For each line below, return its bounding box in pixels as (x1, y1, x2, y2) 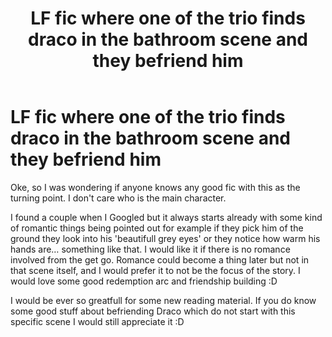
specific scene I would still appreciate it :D (10, 315, 185, 327)
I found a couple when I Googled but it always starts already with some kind (10, 211, 323, 223)
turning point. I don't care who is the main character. (10, 192, 227, 204)
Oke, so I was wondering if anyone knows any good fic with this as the (10, 181, 301, 193)
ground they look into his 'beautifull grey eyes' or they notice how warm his (10, 232, 321, 244)
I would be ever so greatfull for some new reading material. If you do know (10, 294, 317, 306)
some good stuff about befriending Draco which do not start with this (10, 305, 296, 317)
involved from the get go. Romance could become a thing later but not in (10, 253, 310, 266)
